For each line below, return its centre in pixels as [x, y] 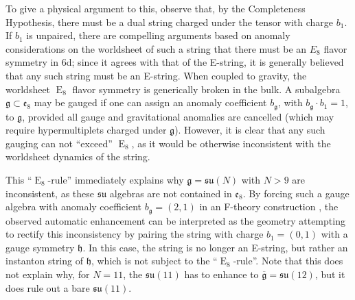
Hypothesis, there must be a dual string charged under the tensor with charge [170, 22]
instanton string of [44, 261]
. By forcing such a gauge [296, 193]
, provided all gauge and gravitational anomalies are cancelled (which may [178, 116]
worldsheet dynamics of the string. [78, 157]
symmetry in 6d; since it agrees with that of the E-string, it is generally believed [175, 62]
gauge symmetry [40, 247]
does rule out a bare [48, 287]
